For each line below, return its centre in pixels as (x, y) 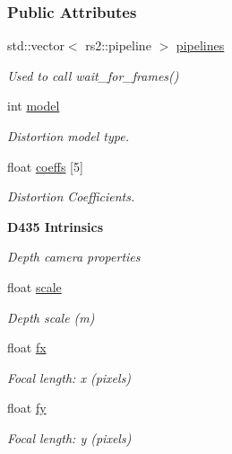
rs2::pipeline (118, 45)
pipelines (200, 45)
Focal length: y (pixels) (69, 437)
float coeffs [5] (45, 166)
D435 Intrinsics (56, 226)
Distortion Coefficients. (71, 196)
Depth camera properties (74, 257)
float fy (27, 408)
